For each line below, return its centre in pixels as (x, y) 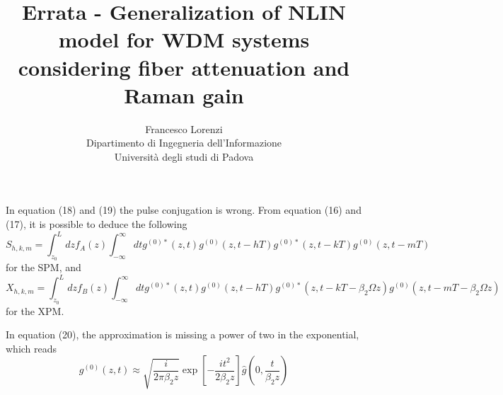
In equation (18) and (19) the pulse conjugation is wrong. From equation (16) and (184, 210)
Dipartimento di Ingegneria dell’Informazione (184, 143)
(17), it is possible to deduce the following (97, 224)
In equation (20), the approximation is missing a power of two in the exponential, (183, 334)
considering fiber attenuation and (184, 67)
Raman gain (184, 95)
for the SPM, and (44, 267)
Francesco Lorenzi (184, 128)
